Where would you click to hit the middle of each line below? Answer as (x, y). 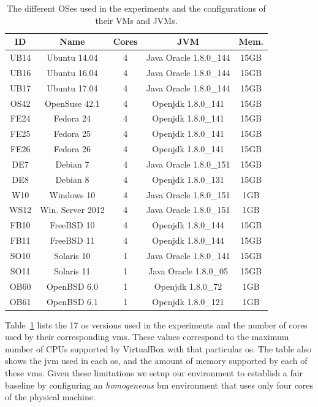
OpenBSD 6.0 (72, 286)
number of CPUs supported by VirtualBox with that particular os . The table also (158, 348)
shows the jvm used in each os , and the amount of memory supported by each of (156, 361)
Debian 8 (72, 179)
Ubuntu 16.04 (72, 72)
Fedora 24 (72, 118)
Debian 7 (72, 164)
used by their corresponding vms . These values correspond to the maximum (147, 337)
